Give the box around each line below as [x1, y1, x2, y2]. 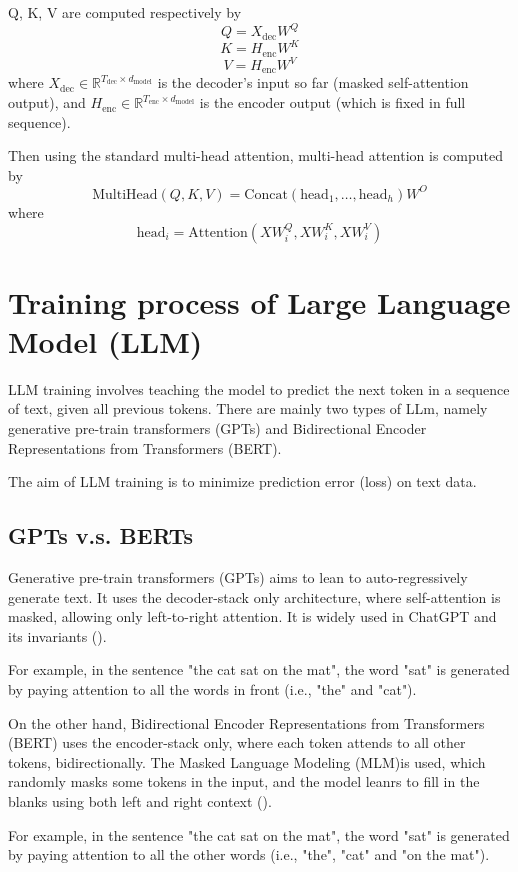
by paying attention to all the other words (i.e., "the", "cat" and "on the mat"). [8, 844, 490, 865]
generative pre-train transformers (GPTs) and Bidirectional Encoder [8, 418, 427, 439]
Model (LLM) [8, 320, 203, 361]
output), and [8, 92, 86, 113]
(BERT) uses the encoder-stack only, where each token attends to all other [8, 732, 466, 753]
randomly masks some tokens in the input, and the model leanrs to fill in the [8, 771, 480, 792]
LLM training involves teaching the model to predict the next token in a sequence [8, 378, 510, 399]
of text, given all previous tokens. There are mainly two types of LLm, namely [8, 398, 488, 419]
